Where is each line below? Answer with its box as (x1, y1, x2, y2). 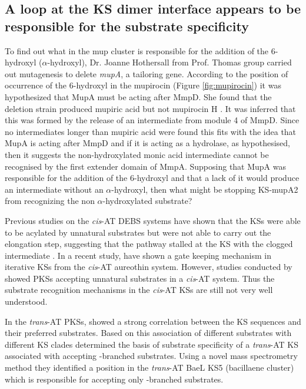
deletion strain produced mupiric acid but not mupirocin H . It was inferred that (5, 102, 296, 114)
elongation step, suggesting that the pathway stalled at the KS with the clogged (5, 238, 293, 250)
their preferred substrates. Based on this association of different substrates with (5, 327, 292, 339)
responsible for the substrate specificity (5, 17, 249, 35)
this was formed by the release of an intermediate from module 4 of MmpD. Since (5, 114, 300, 126)
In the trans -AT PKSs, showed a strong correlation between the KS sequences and (5, 315, 301, 327)
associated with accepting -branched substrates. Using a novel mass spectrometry (5, 350, 298, 362)
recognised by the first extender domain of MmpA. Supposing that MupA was (5, 160, 287, 172)
